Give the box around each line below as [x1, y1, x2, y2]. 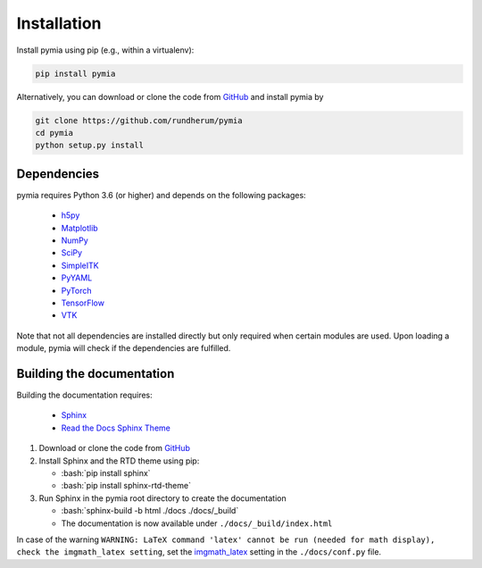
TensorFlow [61, 297, 104, 308]
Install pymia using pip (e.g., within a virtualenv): [16, 45, 195, 55]
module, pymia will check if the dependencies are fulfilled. [16, 343, 231, 354]
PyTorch [61, 285, 92, 296]
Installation [16, 13, 102, 33]
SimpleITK [61, 260, 99, 271]
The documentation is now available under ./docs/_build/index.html [61, 518, 333, 529]
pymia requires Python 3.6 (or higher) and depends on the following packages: [16, 189, 307, 200]
